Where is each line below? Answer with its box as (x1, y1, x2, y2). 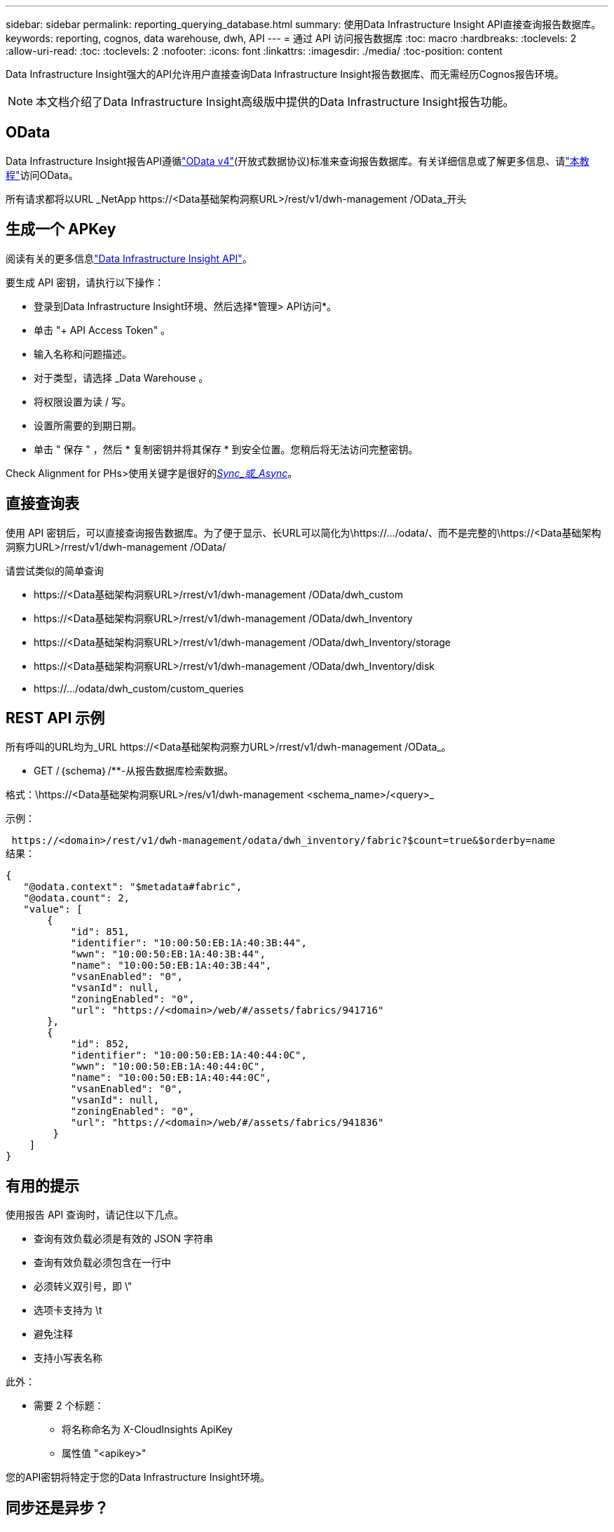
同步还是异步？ (6, 1498, 109, 1517)
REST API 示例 (6, 708, 105, 727)
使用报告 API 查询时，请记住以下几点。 (6, 1209, 184, 1221)
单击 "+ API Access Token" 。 (34, 323, 171, 336)
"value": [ (23, 903, 83, 915)
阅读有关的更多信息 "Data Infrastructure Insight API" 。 (6, 252, 252, 264)
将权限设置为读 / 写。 (34, 395, 131, 408)
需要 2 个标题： (34, 1399, 104, 1412)
